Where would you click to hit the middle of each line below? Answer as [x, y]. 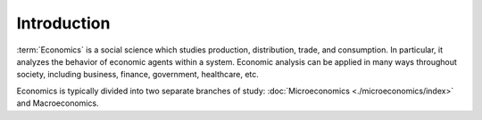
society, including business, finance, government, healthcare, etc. [137, 75]
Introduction [63, 23]
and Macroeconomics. [58, 103]
